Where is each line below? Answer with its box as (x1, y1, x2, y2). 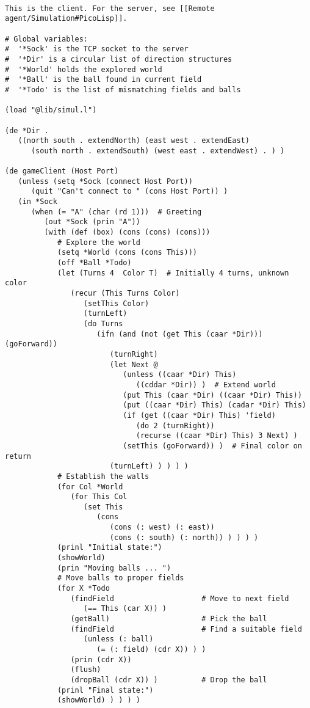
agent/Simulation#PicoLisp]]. (5, 14, 128, 23)
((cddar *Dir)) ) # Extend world (135, 380, 276, 389)
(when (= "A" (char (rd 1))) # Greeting (31, 207, 202, 216)
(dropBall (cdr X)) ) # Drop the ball (70, 675, 267, 684)
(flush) (70, 665, 101, 674)
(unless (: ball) (83, 635, 154, 644)
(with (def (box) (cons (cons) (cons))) (44, 228, 211, 237)
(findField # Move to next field (70, 594, 289, 603)
